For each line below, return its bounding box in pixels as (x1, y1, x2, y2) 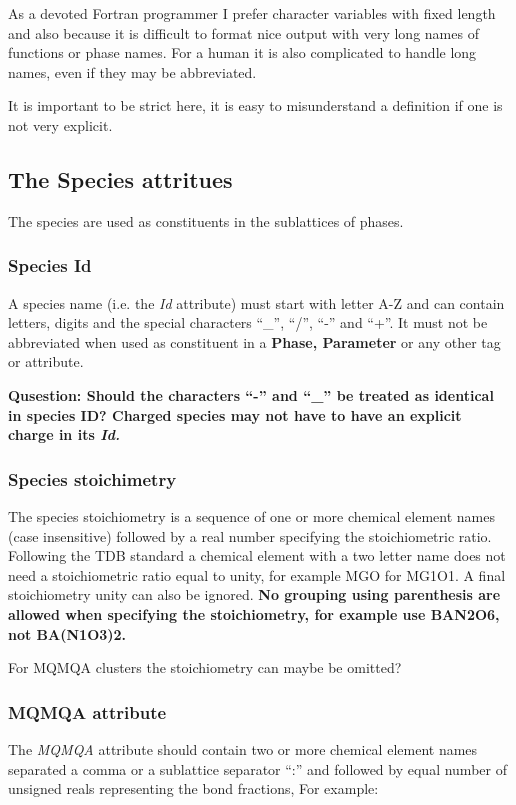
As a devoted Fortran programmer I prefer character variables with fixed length (8, 3, 496, 23)
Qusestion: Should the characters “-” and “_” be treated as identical (8, 384, 494, 405)
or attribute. (8, 351, 84, 372)
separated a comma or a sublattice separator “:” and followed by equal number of (8, 758, 507, 779)
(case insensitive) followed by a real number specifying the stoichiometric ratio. (8, 525, 492, 546)
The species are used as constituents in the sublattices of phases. (8, 210, 404, 231)
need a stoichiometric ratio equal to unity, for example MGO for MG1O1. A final (8, 564, 506, 585)
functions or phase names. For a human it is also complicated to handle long (8, 42, 477, 63)
